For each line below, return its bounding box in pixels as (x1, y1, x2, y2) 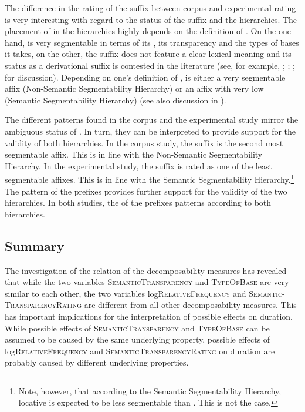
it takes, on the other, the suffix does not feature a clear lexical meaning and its (5, 48, 292, 60)
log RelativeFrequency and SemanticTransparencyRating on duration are (5, 344, 275, 357)
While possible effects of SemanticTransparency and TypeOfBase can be (5, 321, 270, 334)
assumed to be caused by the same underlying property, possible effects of (5, 333, 270, 346)
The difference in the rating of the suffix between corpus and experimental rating (5, 2, 296, 14)
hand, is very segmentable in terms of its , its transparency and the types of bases (5, 36, 299, 48)
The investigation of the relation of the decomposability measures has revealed (5, 264, 287, 276)
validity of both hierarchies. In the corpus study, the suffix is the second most (5, 136, 283, 149)
